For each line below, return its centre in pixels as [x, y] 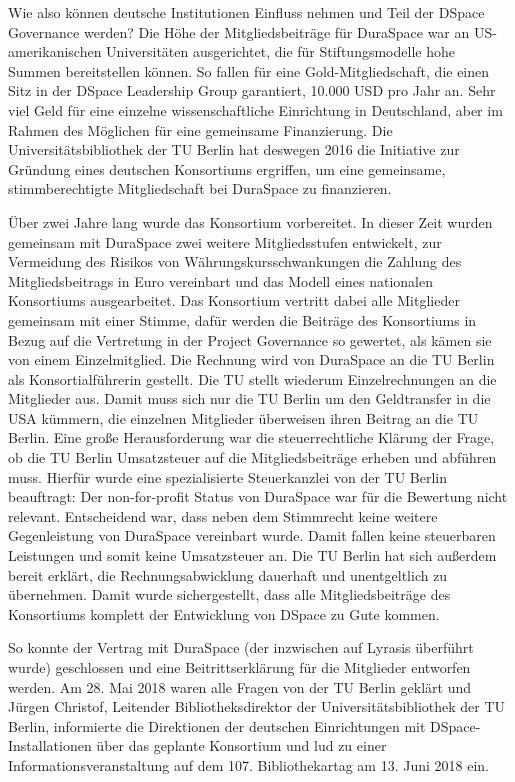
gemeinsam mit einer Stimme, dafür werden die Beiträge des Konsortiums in [242, 319]
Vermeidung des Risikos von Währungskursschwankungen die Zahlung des [235, 261]
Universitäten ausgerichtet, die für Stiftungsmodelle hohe [280, 51]
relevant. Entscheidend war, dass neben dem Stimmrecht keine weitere [223, 515]
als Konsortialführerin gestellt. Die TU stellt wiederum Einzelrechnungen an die [252, 378]
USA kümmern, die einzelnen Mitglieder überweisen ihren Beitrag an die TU [243, 417]
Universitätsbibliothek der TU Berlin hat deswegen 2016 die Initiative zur [234, 149]
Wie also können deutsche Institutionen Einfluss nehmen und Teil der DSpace [246, 12]
